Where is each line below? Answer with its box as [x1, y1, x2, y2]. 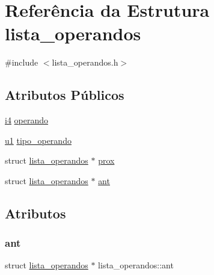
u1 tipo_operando [5, 134, 72, 146]
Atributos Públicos [5, 85, 124, 104]
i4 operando [5, 114, 49, 126]
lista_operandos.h [52, 56, 118, 69]
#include [5, 56, 38, 69]
